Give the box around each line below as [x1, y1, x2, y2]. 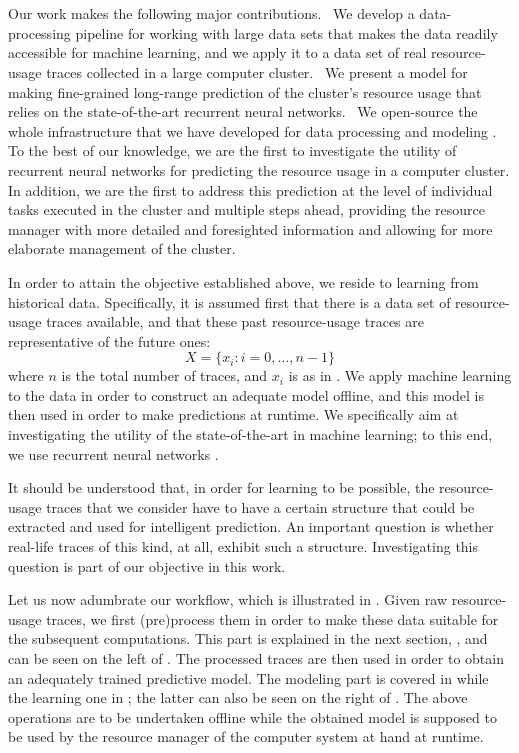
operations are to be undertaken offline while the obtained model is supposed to [8, 706, 497, 727]
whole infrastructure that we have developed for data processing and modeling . [8, 120, 497, 141]
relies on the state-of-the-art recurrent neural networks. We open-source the [8, 101, 478, 122]
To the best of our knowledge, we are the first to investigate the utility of [8, 140, 457, 161]
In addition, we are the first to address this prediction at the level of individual [8, 179, 493, 200]
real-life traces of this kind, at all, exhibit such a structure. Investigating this [8, 536, 479, 557]
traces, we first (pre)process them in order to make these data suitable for [46, 608, 499, 629]
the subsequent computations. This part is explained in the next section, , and [8, 628, 488, 649]
